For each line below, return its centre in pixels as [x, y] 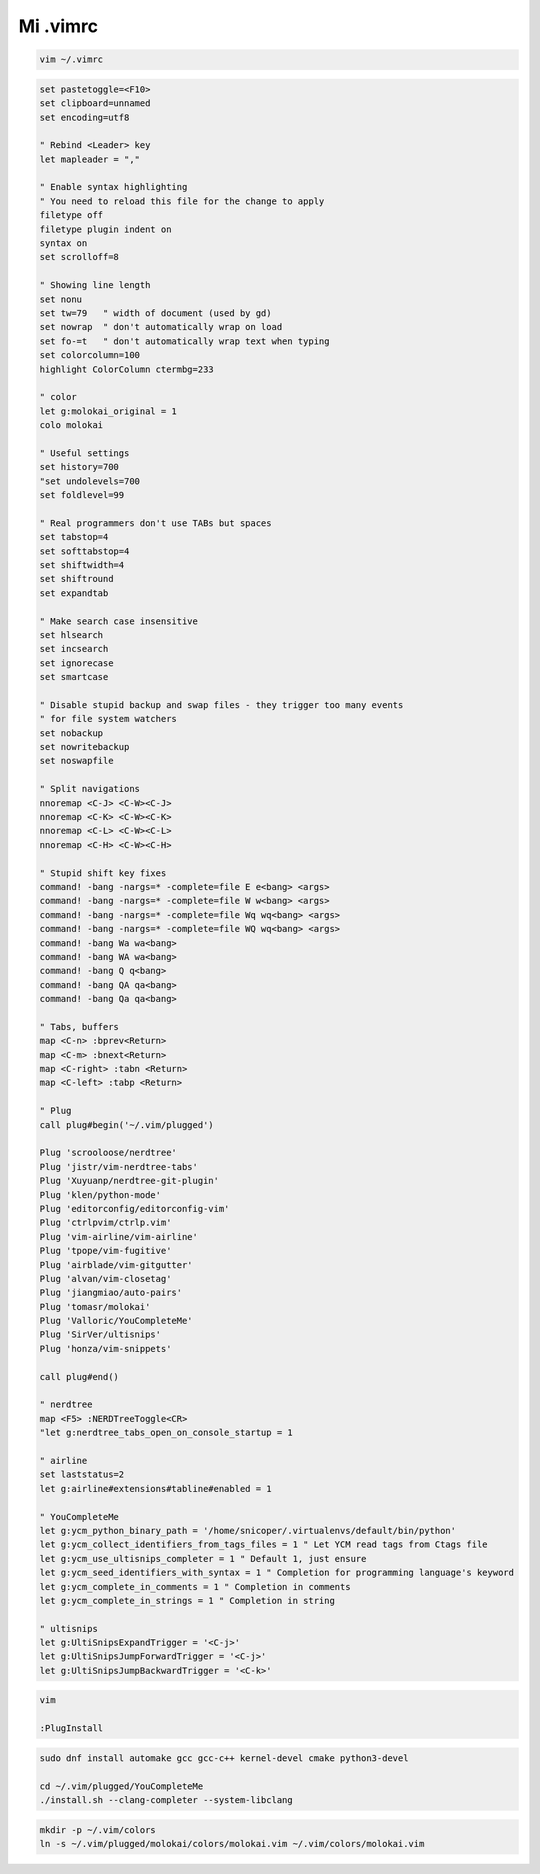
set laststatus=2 [82, 1474]
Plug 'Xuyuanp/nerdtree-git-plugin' [129, 1181]
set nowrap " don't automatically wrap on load [161, 327]
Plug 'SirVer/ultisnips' [100, 1334]
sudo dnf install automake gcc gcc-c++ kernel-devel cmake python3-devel [224, 1758]
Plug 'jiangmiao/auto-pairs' [111, 1293]
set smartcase [74, 677]
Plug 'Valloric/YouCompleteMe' [116, 1321]
